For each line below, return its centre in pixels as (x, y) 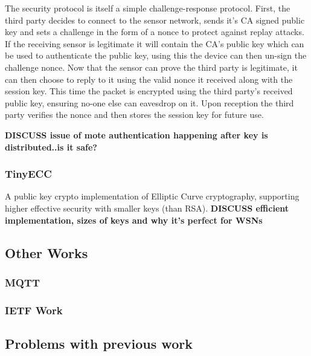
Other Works (46, 252)
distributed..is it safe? (51, 147)
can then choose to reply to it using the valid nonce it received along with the (149, 79)
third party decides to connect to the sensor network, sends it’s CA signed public (155, 20)
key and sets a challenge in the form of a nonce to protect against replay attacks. (155, 32)
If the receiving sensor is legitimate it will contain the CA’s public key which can (155, 43)
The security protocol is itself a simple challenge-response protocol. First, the (148, 8)
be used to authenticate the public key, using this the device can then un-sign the (156, 55)
